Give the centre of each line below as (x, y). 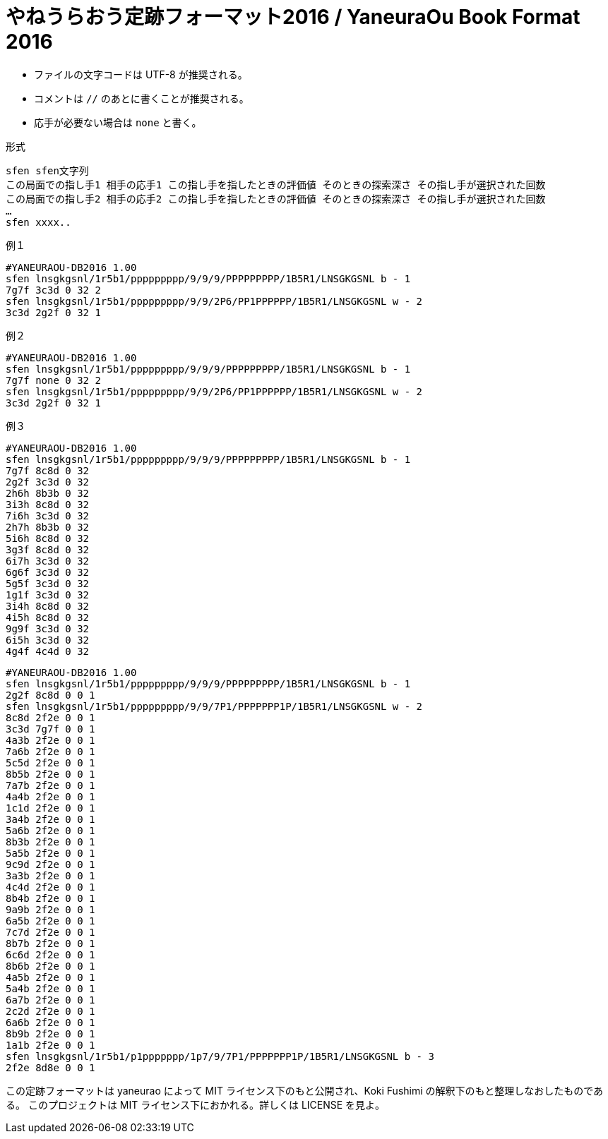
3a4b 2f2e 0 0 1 (50, 819)
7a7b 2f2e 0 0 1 (50, 785)
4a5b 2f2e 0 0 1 (50, 977)
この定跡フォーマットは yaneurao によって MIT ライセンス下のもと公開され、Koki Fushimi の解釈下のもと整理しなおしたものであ (305, 1090)
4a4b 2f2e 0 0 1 (50, 796)
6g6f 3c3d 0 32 (48, 572)
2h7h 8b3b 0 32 (48, 527)
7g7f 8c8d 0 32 (48, 470)
